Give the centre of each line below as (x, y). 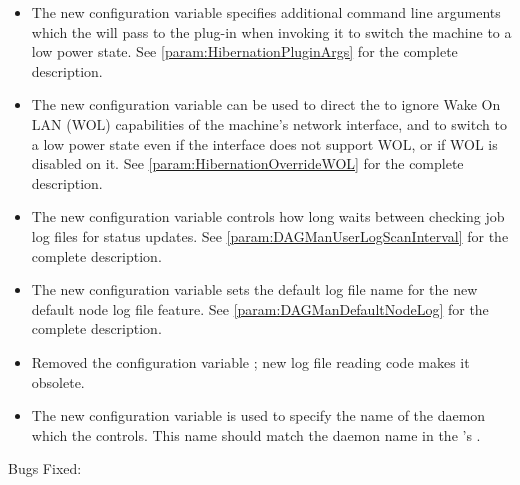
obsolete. (58, 381)
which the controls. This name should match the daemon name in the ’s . (256, 434)
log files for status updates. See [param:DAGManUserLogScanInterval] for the (270, 235)
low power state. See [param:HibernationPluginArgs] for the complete (244, 51)
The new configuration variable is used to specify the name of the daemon (258, 415)
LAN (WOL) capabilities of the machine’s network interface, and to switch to (269, 123)
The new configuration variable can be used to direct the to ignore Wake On (266, 104)
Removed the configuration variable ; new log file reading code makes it (250, 361)
